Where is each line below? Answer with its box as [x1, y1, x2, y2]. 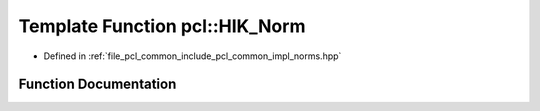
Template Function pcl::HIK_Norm [18, 15, 306, 37]
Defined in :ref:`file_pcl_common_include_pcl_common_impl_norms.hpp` [43, 50, 342, 62]
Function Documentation [18, 76, 177, 93]
